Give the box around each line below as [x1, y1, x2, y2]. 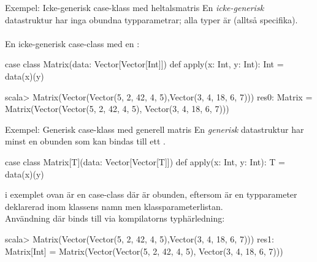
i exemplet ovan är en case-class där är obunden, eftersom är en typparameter [5, 188, 297, 201]
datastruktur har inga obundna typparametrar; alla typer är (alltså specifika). [5, 13, 298, 26]
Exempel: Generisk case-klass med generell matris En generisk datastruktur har [5, 122, 304, 135]
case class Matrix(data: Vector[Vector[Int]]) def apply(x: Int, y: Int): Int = [5, 58, 284, 70]
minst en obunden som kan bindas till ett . [5, 135, 166, 148]
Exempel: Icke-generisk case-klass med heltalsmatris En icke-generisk [5, 1, 264, 13]
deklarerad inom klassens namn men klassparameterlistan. [5, 200, 223, 212]
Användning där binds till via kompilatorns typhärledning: [5, 212, 225, 225]
